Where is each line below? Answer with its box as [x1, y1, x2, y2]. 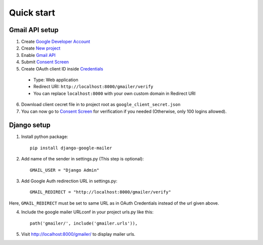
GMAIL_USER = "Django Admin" [30, 167, 99, 173]
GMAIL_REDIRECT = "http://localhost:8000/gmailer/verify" [30, 190, 171, 195]
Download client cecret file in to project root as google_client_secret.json [21, 102, 181, 107]
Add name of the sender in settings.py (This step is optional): [21, 156, 144, 162]
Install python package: [21, 134, 68, 140]
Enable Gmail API [21, 52, 56, 58]
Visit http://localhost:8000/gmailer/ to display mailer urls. [21, 231, 136, 237]
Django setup [9, 121, 51, 129]
